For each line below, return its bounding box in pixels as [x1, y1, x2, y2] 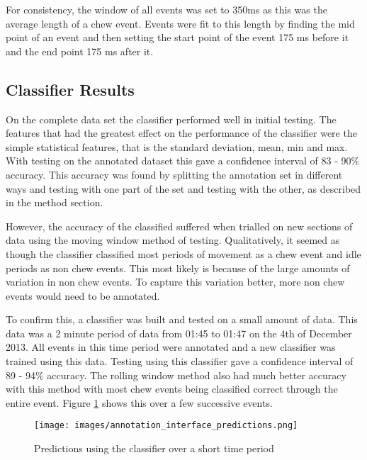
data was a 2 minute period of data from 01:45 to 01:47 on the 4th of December [6, 325, 352, 340]
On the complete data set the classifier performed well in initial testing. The [6, 111, 337, 126]
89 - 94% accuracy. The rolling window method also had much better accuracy [6, 367, 346, 382]
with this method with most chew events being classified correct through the [6, 381, 338, 396]
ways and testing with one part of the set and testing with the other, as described [6, 181, 361, 196]
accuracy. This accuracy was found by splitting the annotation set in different [6, 167, 343, 181]
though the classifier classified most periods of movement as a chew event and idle [6, 246, 361, 261]
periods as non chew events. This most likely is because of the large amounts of [6, 260, 350, 275]
